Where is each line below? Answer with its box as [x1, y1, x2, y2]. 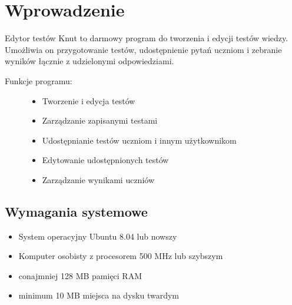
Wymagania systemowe [5, 202, 148, 220]
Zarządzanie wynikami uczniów [42, 173, 155, 185]
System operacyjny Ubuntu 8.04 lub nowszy [18, 230, 177, 242]
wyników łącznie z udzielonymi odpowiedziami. [5, 55, 174, 67]
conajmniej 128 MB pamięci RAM [18, 269, 142, 281]
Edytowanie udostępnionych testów [42, 154, 169, 166]
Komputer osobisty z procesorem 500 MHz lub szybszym [18, 250, 223, 262]
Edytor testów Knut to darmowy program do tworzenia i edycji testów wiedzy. [5, 32, 288, 44]
